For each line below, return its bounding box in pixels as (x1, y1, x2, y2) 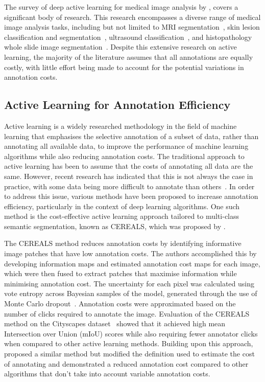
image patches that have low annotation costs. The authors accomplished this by (4, 248, 257, 259)
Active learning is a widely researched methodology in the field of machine (4, 120, 237, 131)
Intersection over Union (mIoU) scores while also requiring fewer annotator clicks (4, 328, 258, 339)
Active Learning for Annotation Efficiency (4, 97, 231, 113)
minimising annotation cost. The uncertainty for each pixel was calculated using (4, 278, 254, 288)
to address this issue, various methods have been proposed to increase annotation (4, 191, 258, 201)
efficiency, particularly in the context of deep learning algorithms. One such (4, 200, 240, 211)
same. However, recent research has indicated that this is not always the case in (4, 170, 253, 181)
